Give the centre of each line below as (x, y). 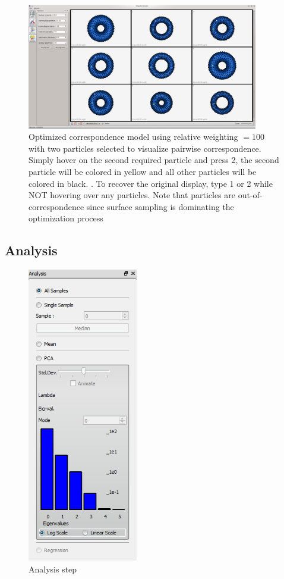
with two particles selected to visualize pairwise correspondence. (145, 148)
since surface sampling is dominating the (160, 206)
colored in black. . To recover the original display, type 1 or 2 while (151, 183)
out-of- (250, 195)
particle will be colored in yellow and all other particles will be (143, 171)
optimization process (66, 218)
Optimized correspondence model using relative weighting (133, 137)
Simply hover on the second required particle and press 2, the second (154, 160)
